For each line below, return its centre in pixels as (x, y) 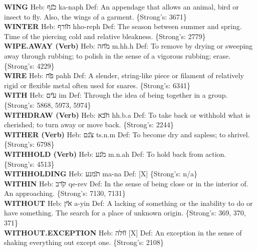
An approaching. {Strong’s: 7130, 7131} (65, 193)
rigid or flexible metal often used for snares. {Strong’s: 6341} (97, 85)
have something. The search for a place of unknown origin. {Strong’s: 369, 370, (125, 213)
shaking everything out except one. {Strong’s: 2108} (84, 242)
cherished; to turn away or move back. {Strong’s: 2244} (89, 124)
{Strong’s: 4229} (29, 65)
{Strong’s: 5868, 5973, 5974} (48, 104)
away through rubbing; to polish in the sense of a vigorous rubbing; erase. (117, 55)
